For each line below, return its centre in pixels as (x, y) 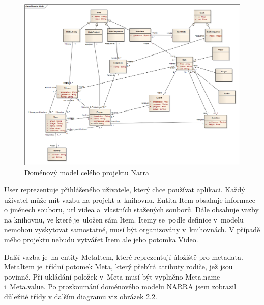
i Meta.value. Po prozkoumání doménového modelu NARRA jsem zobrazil (120, 286)
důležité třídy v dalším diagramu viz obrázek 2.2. (81, 296)
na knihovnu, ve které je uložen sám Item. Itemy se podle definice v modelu (124, 219)
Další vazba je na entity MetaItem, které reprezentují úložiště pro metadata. (124, 256)
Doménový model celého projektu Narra (87, 172)
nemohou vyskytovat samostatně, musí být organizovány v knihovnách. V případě (132, 229)
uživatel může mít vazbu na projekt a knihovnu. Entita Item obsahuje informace (130, 199)
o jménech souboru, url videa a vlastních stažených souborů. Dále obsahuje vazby (131, 210)
